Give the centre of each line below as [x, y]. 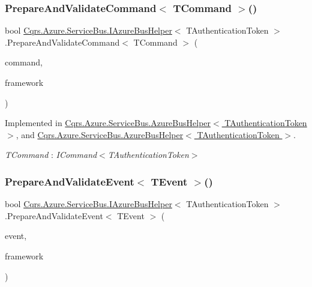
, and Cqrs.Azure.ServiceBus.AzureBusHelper [100, 134]
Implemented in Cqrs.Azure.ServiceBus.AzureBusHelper [108, 123]
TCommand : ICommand [51, 155]
